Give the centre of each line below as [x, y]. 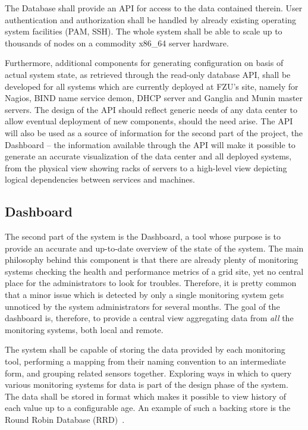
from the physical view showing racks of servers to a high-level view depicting [146, 167]
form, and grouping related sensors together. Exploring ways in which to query [148, 373]
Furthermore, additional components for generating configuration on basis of [144, 63]
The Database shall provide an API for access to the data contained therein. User [154, 8]
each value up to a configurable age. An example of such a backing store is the [148, 408]
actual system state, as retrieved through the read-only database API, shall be [148, 74]
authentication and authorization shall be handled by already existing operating [150, 19]
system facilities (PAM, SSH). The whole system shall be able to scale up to [144, 31]
